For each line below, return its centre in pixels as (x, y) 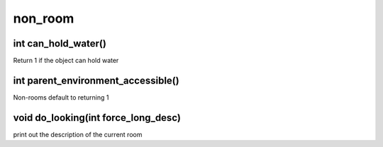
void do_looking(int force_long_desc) (97, 118)
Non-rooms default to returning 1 (61, 97)
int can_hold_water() (60, 43)
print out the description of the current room (78, 134)
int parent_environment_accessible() (96, 80)
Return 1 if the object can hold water (66, 61)
